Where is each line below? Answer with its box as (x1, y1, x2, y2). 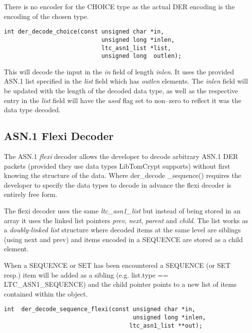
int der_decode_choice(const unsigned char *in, (4, 28, 164, 35)
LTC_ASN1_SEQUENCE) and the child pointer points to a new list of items (4, 279, 237, 289)
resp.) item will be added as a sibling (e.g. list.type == (4, 269, 168, 280)
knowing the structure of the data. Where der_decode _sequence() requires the (4, 170, 241, 180)
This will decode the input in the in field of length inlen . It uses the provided (4, 66, 234, 76)
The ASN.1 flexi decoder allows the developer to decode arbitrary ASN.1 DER (4, 151, 238, 161)
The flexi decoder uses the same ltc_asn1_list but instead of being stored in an (4, 205, 241, 215)
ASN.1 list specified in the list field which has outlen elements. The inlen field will (4, 76, 248, 86)
